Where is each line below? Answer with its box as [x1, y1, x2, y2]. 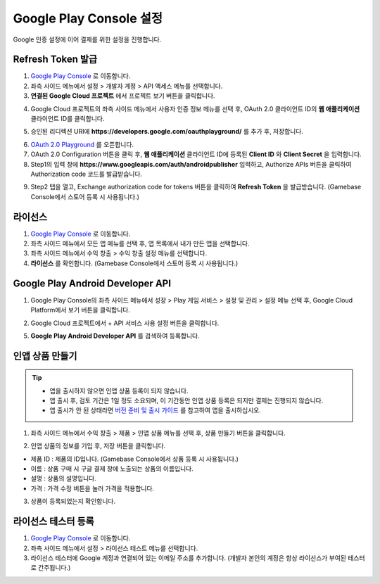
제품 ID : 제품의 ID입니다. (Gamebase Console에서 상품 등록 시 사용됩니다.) [30, 455, 239, 463]
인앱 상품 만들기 [13, 350, 77, 362]
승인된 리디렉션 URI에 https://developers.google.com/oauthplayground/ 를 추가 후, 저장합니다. [30, 127, 304, 136]
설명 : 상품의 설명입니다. [30, 474, 96, 483]
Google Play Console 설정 [13, 11, 163, 26]
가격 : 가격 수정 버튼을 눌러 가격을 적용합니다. [30, 484, 155, 493]
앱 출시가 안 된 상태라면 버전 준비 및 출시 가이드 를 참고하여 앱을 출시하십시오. [49, 406, 262, 414]
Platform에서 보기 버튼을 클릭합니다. [30, 306, 130, 315]
